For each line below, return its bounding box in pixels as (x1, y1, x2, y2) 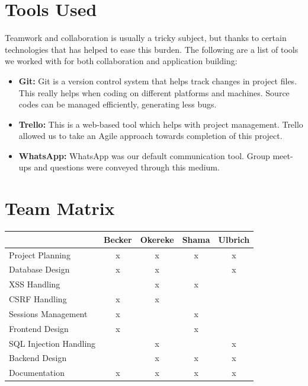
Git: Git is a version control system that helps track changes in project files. (18, 74, 297, 87)
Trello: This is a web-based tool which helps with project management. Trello (18, 118, 303, 130)
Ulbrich (218, 233, 250, 245)
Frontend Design (9, 322, 69, 334)
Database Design (9, 263, 70, 276)
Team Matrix (5, 196, 115, 220)
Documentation (9, 366, 65, 379)
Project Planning (9, 248, 70, 261)
